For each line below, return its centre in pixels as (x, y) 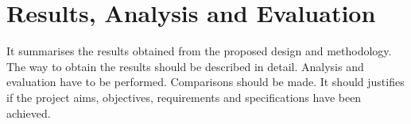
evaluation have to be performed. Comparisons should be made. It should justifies (205, 82)
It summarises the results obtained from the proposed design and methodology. (199, 51)
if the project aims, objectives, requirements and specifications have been (184, 97)
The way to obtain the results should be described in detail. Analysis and (185, 66)
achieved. (29, 113)
